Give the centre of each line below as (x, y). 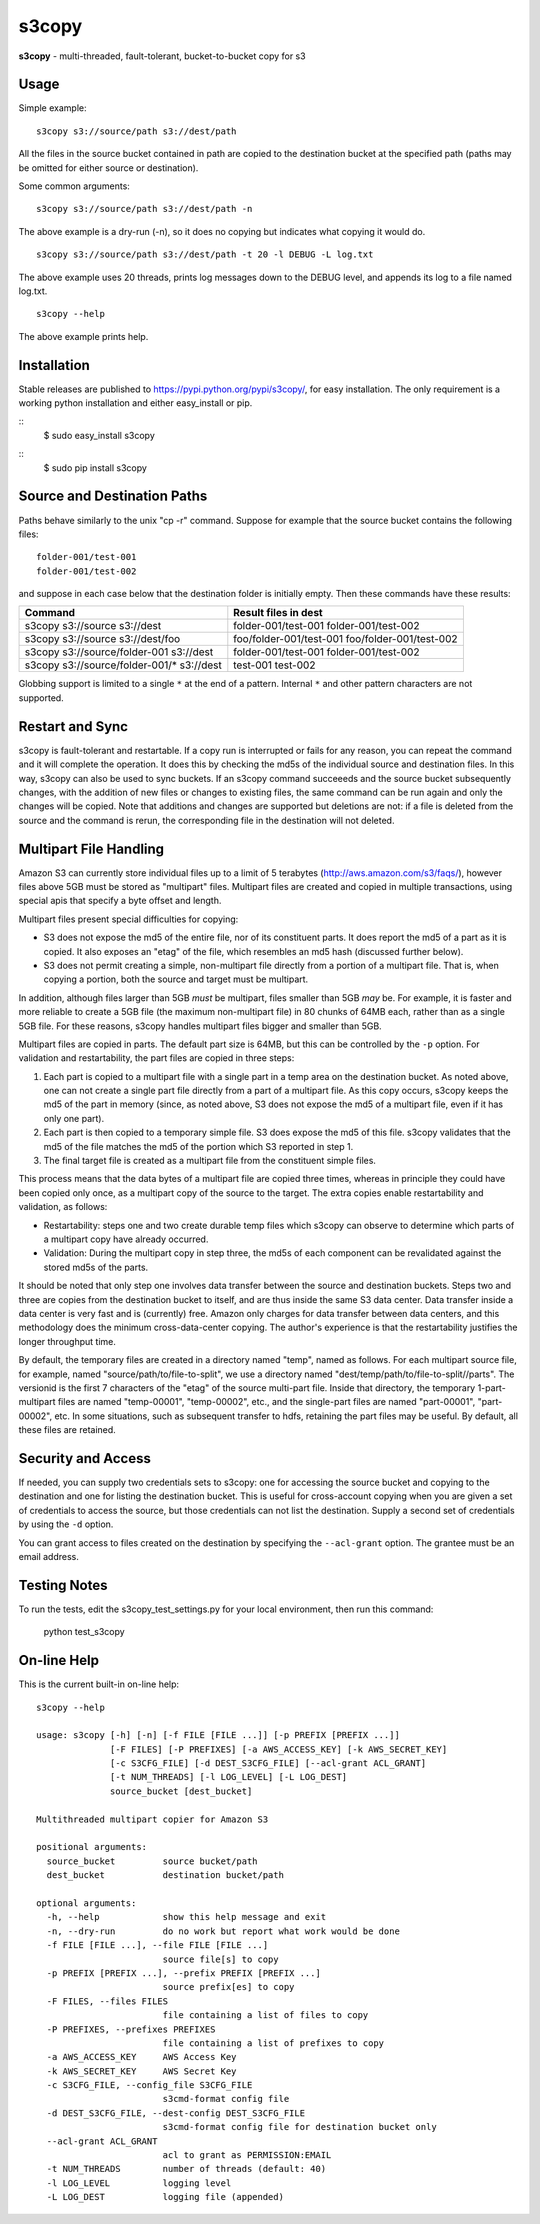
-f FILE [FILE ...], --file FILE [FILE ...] (157, 1945)
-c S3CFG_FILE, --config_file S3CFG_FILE (149, 2085)
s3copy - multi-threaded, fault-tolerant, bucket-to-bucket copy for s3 (162, 56)
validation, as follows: (63, 1207)
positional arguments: (92, 1847)
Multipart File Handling (91, 848)
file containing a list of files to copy (265, 2015)
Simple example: (52, 108)
